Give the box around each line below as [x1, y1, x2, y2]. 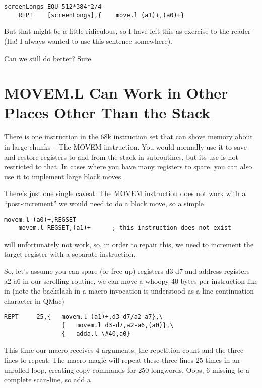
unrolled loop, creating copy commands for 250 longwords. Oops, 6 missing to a [4, 364, 250, 375]
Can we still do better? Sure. [4, 53, 93, 63]
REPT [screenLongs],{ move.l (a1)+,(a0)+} [18, 11, 184, 19]
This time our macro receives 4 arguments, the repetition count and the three [4, 345, 244, 355]
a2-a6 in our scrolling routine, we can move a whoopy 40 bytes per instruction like [4, 275, 258, 286]
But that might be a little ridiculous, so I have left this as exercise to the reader [4, 26, 251, 36]
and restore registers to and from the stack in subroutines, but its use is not [4, 151, 238, 162]
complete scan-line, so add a [4, 374, 91, 385]
